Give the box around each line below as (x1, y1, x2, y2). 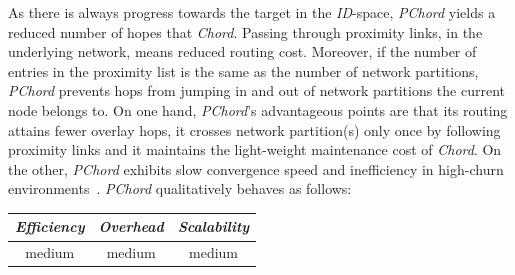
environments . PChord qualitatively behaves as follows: (8, 178, 352, 199)
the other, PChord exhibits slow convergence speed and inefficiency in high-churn (8, 158, 504, 179)
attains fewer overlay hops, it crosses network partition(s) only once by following (8, 119, 501, 140)
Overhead (98, 216, 164, 237)
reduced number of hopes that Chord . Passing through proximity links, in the (8, 21, 483, 42)
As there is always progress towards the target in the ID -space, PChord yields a (8, 2, 496, 22)
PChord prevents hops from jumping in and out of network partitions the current (8, 80, 506, 101)
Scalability (177, 216, 250, 237)
